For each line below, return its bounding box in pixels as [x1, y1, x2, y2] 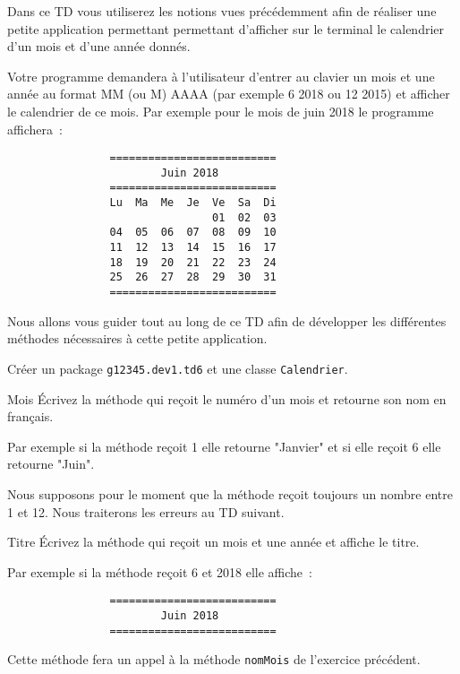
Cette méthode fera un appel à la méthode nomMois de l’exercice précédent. [7, 650, 421, 669]
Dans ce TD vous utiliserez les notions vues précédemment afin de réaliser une [7, 2, 437, 20]
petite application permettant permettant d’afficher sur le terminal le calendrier [7, 19, 445, 38]
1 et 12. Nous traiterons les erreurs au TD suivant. [7, 502, 285, 521]
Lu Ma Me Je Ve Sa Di [109, 196, 277, 210]
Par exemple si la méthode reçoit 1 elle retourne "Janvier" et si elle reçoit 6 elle [7, 436, 441, 455]
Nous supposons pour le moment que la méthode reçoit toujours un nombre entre [7, 484, 453, 503]
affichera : [7, 119, 63, 138]
